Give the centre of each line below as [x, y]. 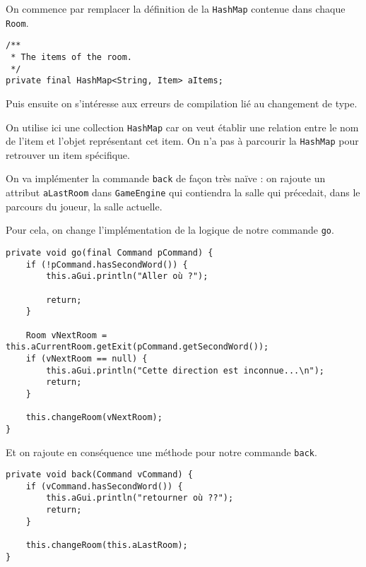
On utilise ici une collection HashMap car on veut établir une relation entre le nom [182, 127]
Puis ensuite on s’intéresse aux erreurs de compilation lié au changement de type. [182, 103]
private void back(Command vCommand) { [99, 475]
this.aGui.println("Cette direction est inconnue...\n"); [185, 370]
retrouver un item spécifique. [68, 154]
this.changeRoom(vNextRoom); [94, 418]
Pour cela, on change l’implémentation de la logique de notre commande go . [170, 230]
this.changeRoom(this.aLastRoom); [107, 545]
